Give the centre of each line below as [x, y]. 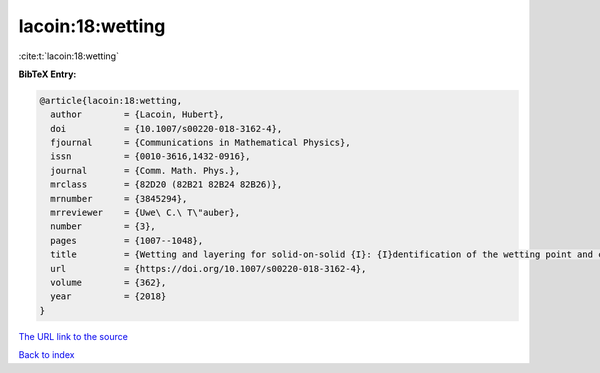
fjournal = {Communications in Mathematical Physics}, [200, 143]
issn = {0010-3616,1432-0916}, [150, 156]
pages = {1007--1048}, [127, 240]
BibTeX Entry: [47, 74]
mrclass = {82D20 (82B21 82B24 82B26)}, [166, 184]
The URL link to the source [73, 336]
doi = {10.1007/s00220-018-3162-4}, [166, 128]
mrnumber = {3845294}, [119, 198]
